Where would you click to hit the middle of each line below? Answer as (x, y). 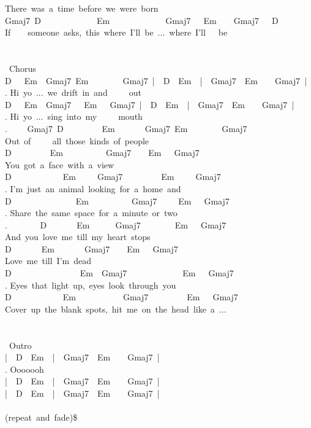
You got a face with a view (60, 164)
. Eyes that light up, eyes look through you (91, 285)
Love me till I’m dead (48, 261)
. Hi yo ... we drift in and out (73, 92)
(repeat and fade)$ (41, 417)
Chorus (22, 68)
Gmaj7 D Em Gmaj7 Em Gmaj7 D (142, 20)
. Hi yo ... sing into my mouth (74, 116)
